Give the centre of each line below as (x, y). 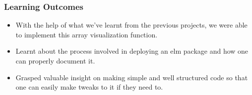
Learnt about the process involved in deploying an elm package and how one (132, 51)
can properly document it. (55, 61)
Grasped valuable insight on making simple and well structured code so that (132, 77)
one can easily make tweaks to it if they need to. (89, 87)
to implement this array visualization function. (87, 34)
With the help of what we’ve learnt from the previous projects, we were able (131, 25)
